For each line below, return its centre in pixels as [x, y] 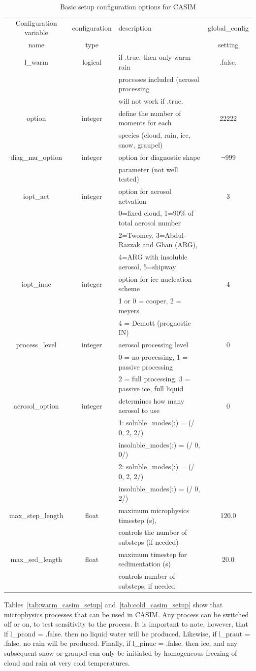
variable [36, 32]
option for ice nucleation [155, 279]
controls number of [147, 576]
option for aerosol [145, 191]
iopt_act [36, 196]
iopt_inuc [36, 283]
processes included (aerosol [159, 79]
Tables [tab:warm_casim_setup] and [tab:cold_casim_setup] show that [113, 604]
